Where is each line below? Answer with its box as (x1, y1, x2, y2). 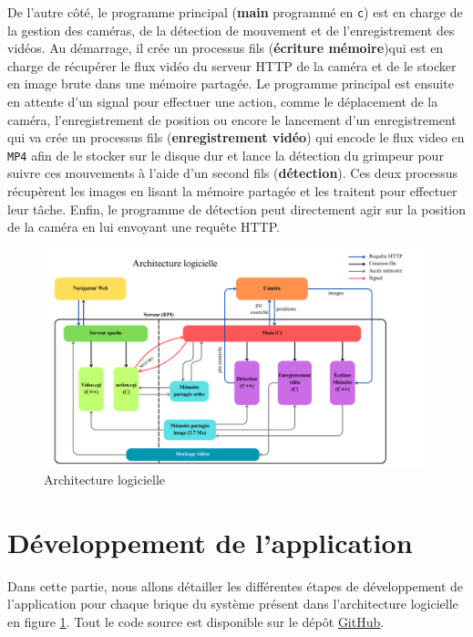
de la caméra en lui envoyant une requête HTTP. (7, 217, 280, 236)
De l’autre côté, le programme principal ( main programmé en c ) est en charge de (7, 3, 463, 21)
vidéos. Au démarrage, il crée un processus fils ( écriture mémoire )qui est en (7, 38, 444, 57)
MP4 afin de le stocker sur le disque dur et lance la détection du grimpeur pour (7, 145, 444, 164)
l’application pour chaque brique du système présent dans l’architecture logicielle (7, 594, 458, 613)
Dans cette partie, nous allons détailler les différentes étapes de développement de (7, 576, 464, 595)
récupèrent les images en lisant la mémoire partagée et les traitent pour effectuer (7, 182, 458, 201)
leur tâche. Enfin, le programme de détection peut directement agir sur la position (7, 199, 467, 218)
